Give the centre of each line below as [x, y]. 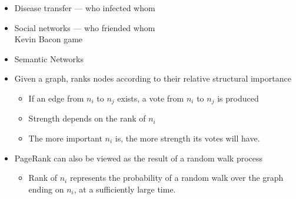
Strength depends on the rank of [87, 118]
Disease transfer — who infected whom [85, 8]
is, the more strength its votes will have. [187, 138]
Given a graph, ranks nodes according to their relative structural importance [153, 78]
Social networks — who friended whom [85, 27]
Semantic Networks [49, 58]
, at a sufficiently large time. [125, 189]
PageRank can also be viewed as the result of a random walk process [139, 158]
